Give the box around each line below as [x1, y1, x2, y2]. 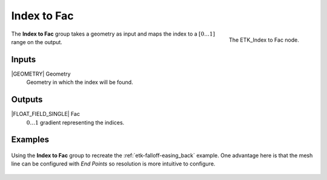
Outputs [11, 94, 43, 105]
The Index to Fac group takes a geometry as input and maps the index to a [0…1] [11, 30, 215, 37]
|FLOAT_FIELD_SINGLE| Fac [11, 111, 80, 118]
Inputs [11, 54, 36, 65]
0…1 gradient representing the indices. [26, 118, 125, 126]
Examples [11, 135, 50, 145]
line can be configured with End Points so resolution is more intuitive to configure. [11, 160, 216, 167]
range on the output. [11, 38, 63, 45]
